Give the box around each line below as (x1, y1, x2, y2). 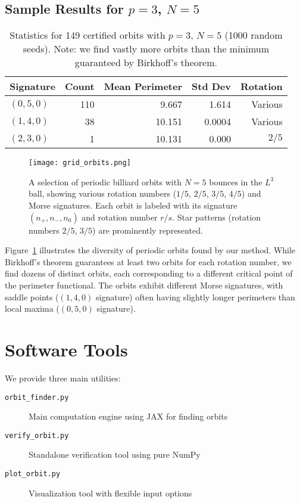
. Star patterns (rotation (172, 210, 261, 223)
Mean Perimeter (104, 79, 182, 94)
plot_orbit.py (5, 470, 61, 479)
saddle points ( (5, 290, 59, 303)
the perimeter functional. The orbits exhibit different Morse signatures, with (5, 279, 283, 291)
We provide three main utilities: (5, 371, 121, 384)
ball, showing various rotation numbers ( (29, 187, 177, 200)
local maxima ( (5, 302, 60, 315)
